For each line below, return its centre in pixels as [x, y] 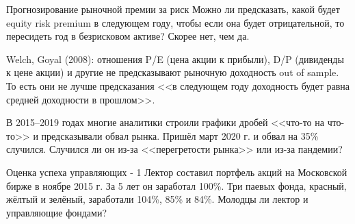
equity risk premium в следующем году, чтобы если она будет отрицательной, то [175, 22]
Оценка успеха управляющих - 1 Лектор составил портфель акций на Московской [177, 172]
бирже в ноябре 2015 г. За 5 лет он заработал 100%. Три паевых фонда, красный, [176, 185]
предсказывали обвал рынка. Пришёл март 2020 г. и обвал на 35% [180, 135]
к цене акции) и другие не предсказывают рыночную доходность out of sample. [173, 72]
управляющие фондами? [57, 212]
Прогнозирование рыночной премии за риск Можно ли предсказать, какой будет [173, 9]
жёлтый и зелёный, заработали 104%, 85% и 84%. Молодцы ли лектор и [157, 199]
